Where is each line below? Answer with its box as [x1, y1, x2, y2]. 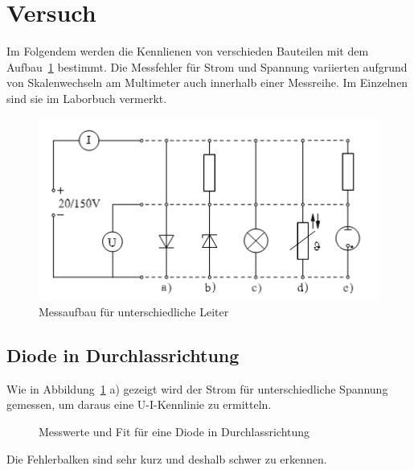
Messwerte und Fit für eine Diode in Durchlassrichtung [39, 423, 310, 439]
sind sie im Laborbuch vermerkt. [6, 89, 167, 106]
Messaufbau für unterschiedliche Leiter [39, 303, 229, 320]
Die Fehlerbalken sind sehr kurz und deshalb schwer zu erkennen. [6, 450, 327, 467]
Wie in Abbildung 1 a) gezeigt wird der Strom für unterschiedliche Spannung [6, 380, 388, 397]
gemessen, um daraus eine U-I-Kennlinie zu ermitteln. [6, 396, 272, 413]
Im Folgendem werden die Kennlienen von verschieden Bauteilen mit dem [6, 43, 369, 60]
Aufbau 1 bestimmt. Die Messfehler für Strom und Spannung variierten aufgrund [6, 58, 408, 75]
